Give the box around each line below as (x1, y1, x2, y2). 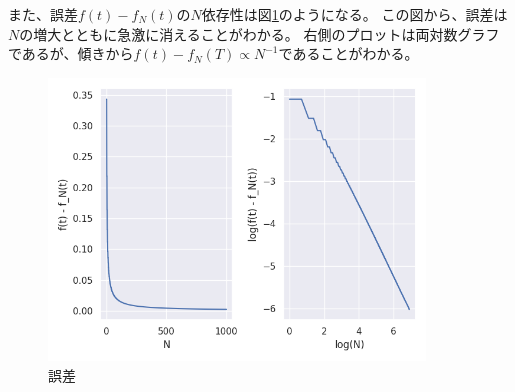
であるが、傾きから (8, 43, 134, 64)
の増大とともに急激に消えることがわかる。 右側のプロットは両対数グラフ (19, 23, 500, 44)
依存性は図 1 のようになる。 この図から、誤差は (201, 4, 508, 24)
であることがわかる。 (278, 43, 419, 64)
